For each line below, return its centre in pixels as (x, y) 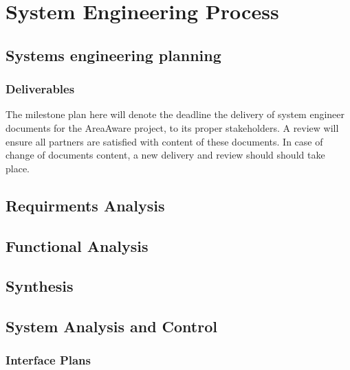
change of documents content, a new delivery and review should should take (165, 155)
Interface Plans (48, 360)
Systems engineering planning (113, 55)
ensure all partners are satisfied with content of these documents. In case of (164, 141)
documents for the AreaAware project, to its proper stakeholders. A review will (172, 127)
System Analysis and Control (111, 326)
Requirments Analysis (85, 205)
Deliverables (40, 89)
